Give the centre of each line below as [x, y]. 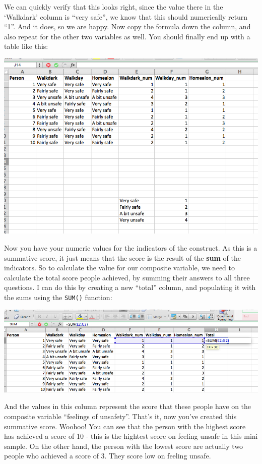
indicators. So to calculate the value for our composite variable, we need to [120, 268]
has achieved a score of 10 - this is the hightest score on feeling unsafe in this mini [131, 436]
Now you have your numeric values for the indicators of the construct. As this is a [131, 248]
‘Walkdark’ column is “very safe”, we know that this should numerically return [126, 16]
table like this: [26, 46]
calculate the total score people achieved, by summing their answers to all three [127, 277]
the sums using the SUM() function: [58, 297]
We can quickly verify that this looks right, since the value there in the [114, 7]
